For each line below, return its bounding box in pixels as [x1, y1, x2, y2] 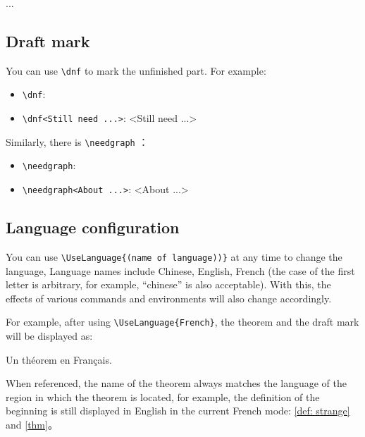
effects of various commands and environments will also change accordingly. [6, 290, 332, 305]
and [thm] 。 [6, 417, 58, 431]
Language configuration [6, 216, 180, 238]
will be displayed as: [6, 328, 93, 343]
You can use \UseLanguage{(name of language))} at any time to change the [6, 249, 342, 264]
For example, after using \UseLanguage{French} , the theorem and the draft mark [6, 314, 359, 329]
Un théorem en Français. [6, 352, 112, 367]
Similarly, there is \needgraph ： [6, 134, 149, 149]
